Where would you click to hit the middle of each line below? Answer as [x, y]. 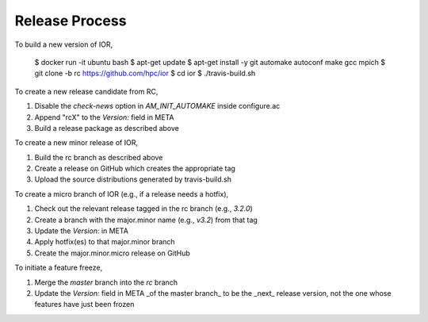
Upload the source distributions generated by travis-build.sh [133, 179]
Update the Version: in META [81, 231]
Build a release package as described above [107, 128]
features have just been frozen [84, 305]
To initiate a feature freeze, [59, 268]
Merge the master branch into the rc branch [106, 282]
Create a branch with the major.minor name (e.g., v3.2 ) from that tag [146, 220]
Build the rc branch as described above [99, 157]
